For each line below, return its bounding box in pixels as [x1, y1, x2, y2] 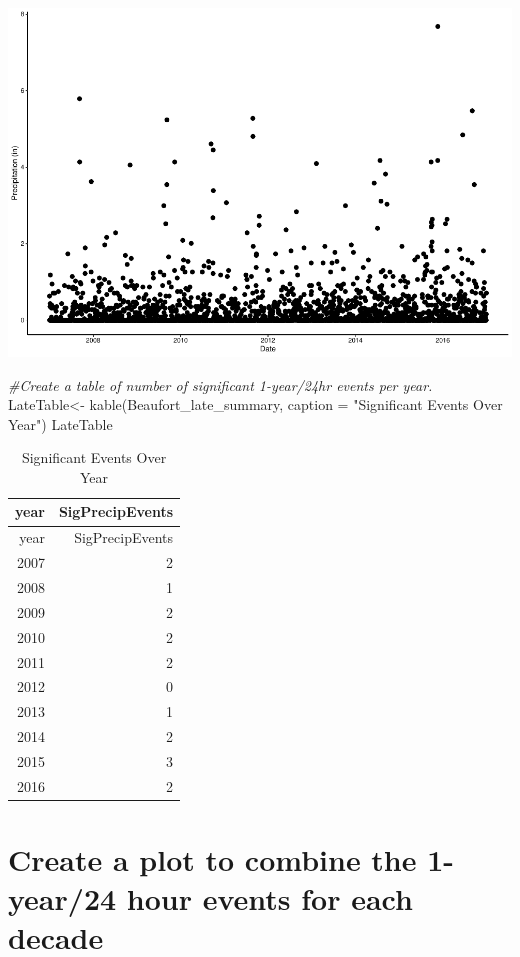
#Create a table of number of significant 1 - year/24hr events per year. [8, 374, 433, 395]
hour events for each [126, 878, 413, 919]
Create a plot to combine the [8, 839, 417, 880]
